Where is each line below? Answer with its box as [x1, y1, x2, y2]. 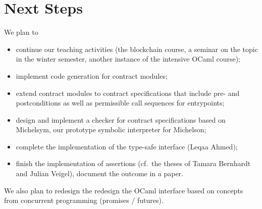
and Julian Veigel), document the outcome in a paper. [16, 168, 183, 179]
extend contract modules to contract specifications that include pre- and [16, 87, 240, 98]
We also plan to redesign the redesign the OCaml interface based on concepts [4, 185, 243, 195]
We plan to [4, 27, 38, 37]
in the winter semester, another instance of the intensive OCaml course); [16, 54, 241, 64]
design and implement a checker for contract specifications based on [16, 114, 226, 125]
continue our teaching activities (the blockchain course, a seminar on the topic [16, 43, 258, 54]
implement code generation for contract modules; [16, 70, 168, 81]
